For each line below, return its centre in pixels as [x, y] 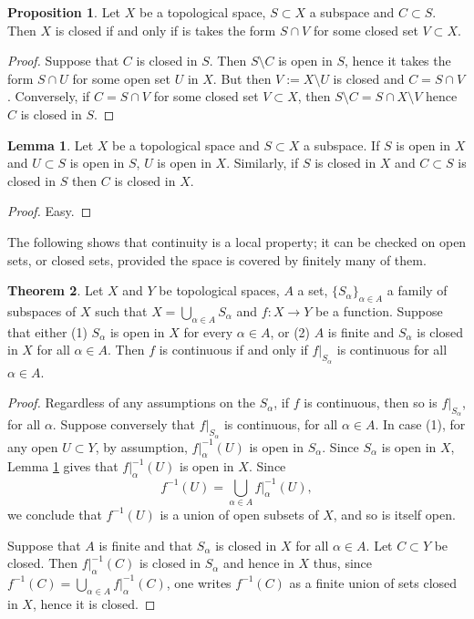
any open [33, 446]
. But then [242, 78]
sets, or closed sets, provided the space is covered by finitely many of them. [217, 259]
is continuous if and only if [233, 350]
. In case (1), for [420, 424]
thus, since [343, 563]
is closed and [369, 78]
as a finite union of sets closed [373, 582]
